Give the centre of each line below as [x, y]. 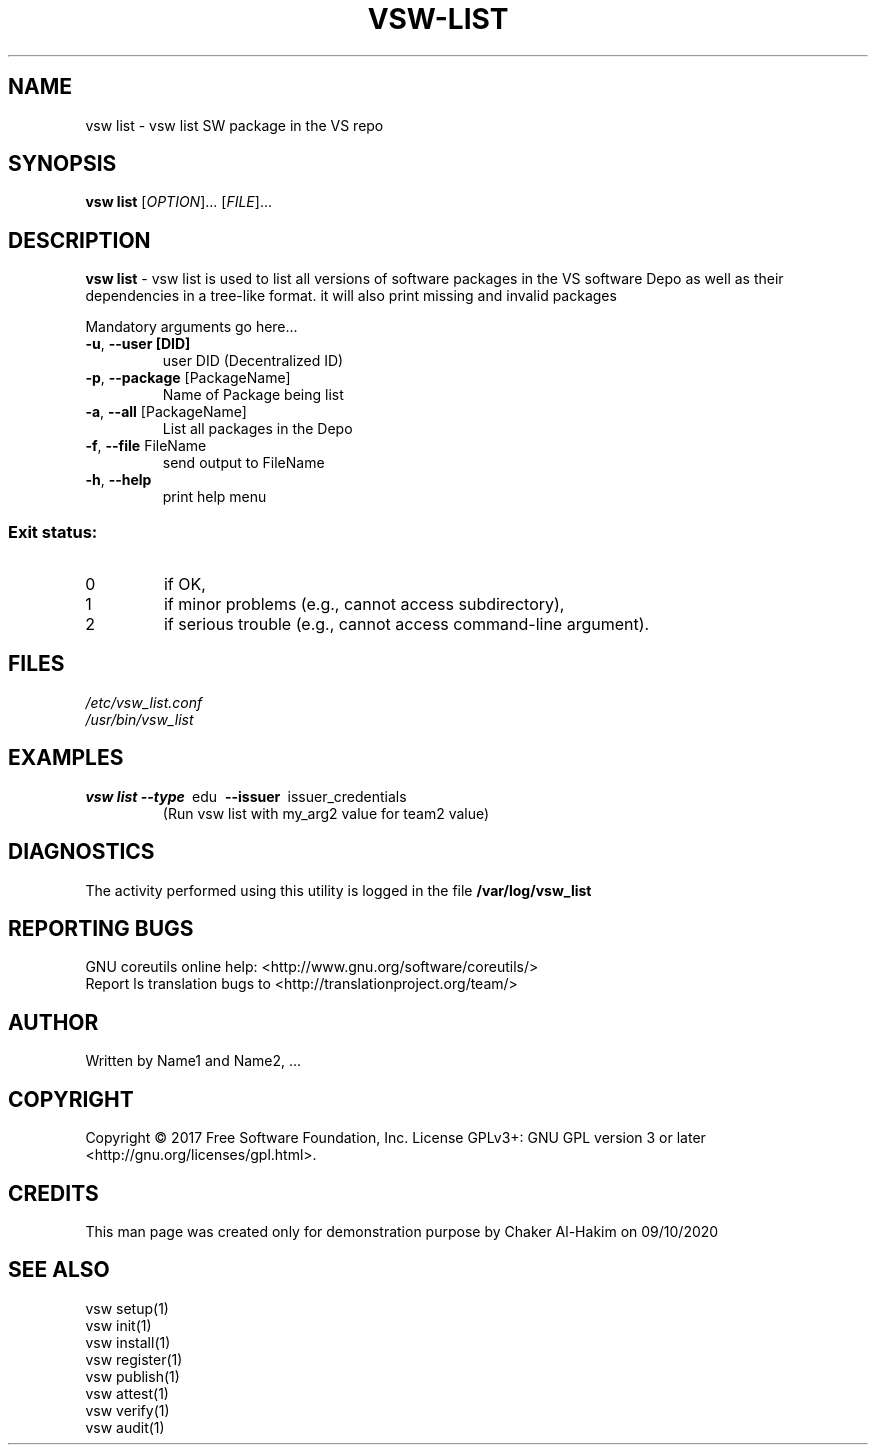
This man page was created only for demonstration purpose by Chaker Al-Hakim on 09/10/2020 [402, 1231]
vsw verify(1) [127, 1410]
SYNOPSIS [62, 164]
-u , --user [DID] [138, 344]
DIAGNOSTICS [81, 852]
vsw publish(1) [132, 1376]
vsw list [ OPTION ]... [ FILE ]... [179, 202]
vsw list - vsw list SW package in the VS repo [234, 125]
